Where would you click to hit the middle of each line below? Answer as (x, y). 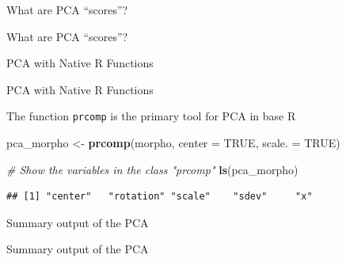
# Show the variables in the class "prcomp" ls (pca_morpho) (152, 169)
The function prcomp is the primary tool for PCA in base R (151, 116)
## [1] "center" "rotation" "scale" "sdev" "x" (160, 197)
